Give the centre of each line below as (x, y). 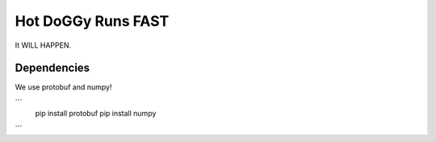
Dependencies (52, 68)
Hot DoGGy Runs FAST (92, 21)
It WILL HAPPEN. (43, 45)
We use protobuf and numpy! (63, 87)
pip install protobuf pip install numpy (96, 114)
